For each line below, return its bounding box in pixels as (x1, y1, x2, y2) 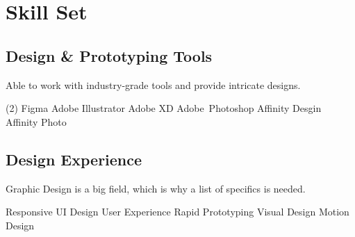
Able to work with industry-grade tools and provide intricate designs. (6, 77, 301, 92)
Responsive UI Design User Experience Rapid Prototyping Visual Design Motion (6, 204, 349, 219)
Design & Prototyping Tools (6, 44, 213, 66)
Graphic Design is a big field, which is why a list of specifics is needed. (6, 181, 306, 195)
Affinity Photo (6, 114, 67, 129)
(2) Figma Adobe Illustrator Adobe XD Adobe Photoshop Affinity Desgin (6, 101, 322, 115)
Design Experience (6, 148, 142, 170)
